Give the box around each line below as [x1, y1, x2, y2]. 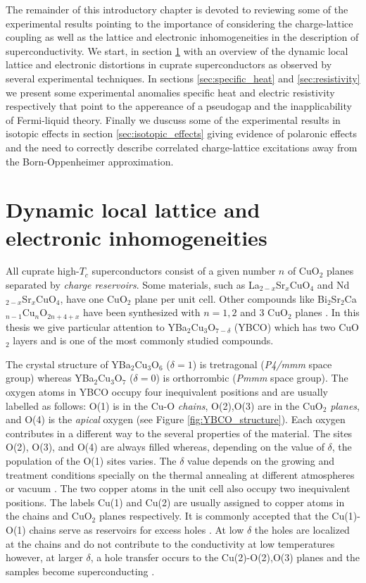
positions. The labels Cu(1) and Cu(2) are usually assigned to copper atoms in [6, 494, 345, 509]
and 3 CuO [240, 305, 288, 320]
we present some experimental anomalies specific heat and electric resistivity [6, 84, 335, 99]
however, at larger [6, 550, 83, 565]
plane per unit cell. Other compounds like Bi [134, 291, 327, 306]
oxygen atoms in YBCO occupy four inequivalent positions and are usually [6, 384, 328, 399]
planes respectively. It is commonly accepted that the [99, 508, 329, 523]
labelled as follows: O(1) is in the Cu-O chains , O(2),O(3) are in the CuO [6, 398, 323, 413]
